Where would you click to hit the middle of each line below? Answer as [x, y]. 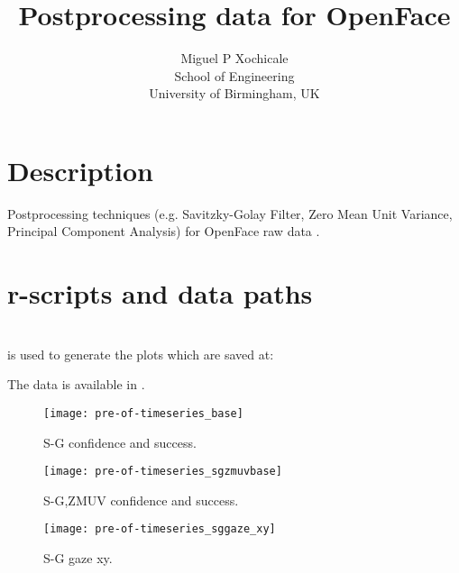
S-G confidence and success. [120, 442]
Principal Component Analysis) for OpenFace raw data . [164, 231]
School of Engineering [234, 75]
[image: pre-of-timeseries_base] [143, 413]
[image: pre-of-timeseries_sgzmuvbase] [163, 472]
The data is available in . [76, 384]
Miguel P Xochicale [234, 58]
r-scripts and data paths [160, 293]
